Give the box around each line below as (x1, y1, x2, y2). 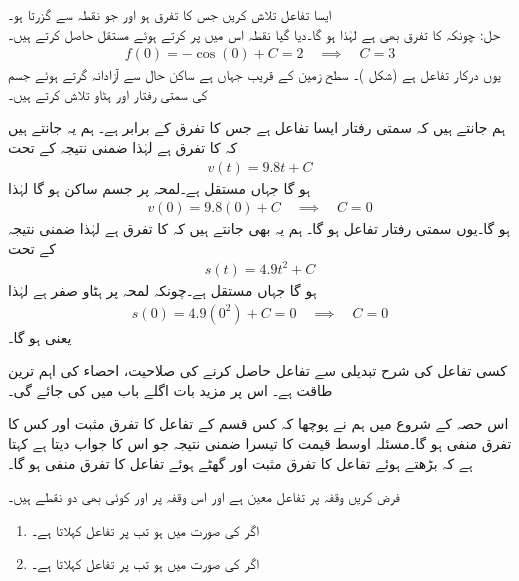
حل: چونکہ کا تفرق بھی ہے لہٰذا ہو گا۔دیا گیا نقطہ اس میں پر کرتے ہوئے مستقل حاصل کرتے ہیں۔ (8, 23, 501, 44)
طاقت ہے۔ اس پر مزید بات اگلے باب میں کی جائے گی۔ (8, 379, 333, 400)
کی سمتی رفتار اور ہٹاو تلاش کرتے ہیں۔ (8, 83, 208, 104)
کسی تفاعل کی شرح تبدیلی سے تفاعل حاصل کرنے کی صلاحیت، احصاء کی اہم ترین (8, 360, 507, 381)
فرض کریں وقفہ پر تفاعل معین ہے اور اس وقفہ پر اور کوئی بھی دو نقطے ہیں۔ (8, 486, 400, 507)
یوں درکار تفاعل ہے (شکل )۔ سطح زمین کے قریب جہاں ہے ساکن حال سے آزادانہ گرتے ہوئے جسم (8, 64, 501, 85)
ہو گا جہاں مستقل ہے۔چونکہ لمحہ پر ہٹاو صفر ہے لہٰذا (8, 279, 317, 300)
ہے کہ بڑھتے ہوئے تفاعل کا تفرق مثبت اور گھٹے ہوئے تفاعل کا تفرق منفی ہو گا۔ (8, 452, 473, 473)
